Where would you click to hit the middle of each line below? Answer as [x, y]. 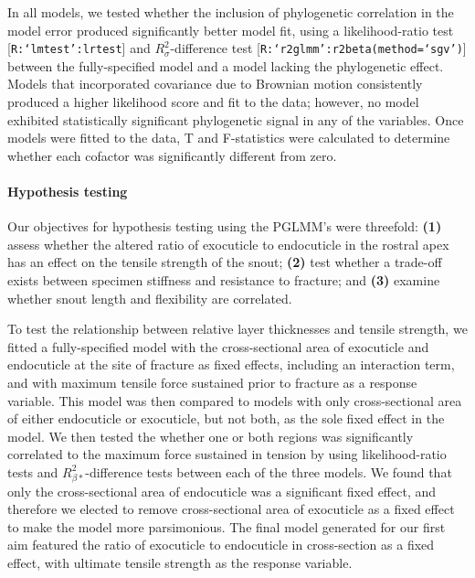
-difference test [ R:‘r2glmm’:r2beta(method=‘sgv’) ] [318, 48]
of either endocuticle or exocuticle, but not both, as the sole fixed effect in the [226, 418]
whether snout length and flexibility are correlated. [150, 298]
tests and [33, 471]
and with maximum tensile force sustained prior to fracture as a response [212, 382]
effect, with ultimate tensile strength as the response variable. [180, 563]
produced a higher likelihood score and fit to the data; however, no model [213, 102]
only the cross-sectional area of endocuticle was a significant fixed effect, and [222, 491]
